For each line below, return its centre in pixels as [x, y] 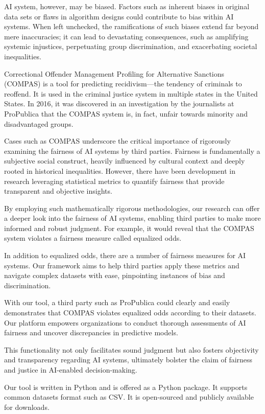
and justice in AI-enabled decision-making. [71, 370]
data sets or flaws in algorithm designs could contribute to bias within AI [119, 16]
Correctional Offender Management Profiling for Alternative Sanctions [114, 73]
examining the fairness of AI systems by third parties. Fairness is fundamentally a [132, 151]
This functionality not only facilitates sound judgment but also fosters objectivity [131, 349]
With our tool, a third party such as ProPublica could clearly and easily [117, 302]
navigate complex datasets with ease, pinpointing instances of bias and [115, 275]
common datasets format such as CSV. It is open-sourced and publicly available [129, 397]
